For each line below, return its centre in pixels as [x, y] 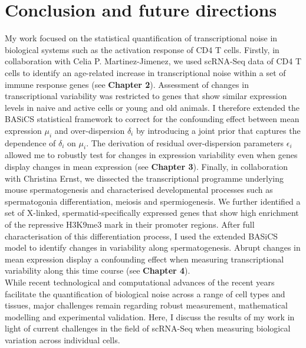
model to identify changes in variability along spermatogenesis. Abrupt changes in [153, 247]
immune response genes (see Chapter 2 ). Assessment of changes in [127, 84]
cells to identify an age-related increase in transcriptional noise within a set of [145, 72]
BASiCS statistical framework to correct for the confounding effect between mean [152, 119]
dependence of [30, 142]
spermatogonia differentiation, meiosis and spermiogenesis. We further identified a [153, 201]
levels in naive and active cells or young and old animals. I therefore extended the [152, 107]
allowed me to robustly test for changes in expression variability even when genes [151, 155]
